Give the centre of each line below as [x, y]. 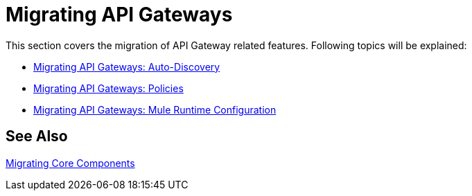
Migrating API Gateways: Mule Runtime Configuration [155, 109]
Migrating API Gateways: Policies [108, 88]
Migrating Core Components [70, 163]
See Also [37, 136]
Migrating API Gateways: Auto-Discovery [127, 66]
